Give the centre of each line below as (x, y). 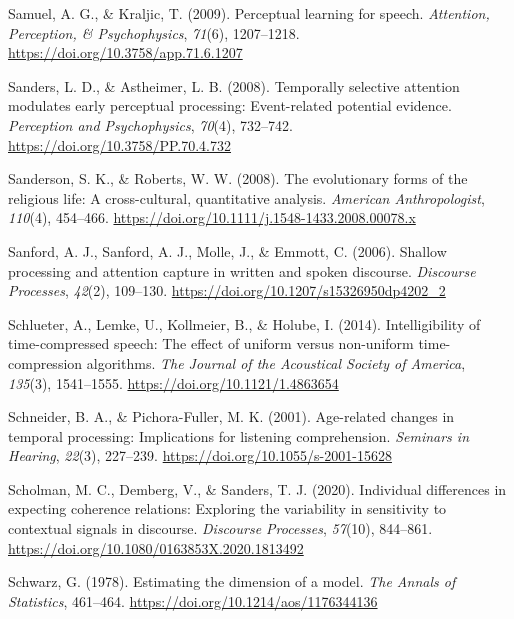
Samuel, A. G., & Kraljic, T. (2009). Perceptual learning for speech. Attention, (249, 13)
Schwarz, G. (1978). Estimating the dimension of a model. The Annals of (232, 581)
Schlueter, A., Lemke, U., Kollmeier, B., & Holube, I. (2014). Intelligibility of (244, 323)
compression (45, 362)
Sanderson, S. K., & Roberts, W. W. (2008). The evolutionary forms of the (238, 178)
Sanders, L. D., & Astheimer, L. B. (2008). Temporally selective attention (234, 85)
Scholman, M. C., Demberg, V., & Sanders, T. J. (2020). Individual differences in (257, 488)
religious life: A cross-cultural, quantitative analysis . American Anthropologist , (246, 197)
